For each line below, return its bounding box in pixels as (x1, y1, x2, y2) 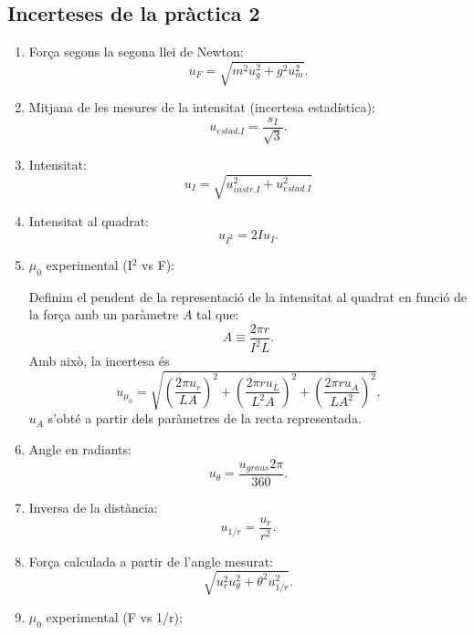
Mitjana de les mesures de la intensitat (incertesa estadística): (28, 98, 375, 117)
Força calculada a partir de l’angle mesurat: (28, 551, 274, 570)
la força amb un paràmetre (28, 305, 179, 324)
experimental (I (46, 255, 132, 274)
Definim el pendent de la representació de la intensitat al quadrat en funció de (28, 286, 467, 306)
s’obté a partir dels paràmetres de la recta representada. (47, 409, 362, 428)
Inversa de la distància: (28, 498, 158, 517)
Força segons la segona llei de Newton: (28, 42, 244, 61)
